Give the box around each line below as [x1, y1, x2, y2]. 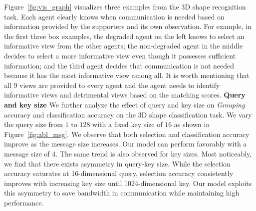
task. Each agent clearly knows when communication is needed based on [4, 11, 225, 21]
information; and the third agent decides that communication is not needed [4, 60, 235, 70]
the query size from [4, 119, 63, 129]
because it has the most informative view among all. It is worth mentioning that [4, 70, 250, 80]
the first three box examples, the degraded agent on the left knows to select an [4, 30, 245, 41]
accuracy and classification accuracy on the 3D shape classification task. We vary [4, 109, 252, 119]
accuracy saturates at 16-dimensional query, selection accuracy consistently [4, 168, 234, 178]
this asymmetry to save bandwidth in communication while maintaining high [4, 187, 240, 198]
